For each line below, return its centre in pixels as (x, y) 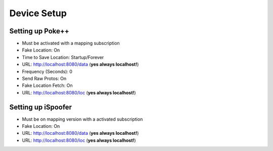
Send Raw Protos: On (44, 79)
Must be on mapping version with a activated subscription (82, 119)
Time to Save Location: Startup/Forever (63, 57)
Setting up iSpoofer (41, 107)
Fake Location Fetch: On (47, 85)
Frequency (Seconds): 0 (47, 71)
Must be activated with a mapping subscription (71, 43)
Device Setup (38, 13)
